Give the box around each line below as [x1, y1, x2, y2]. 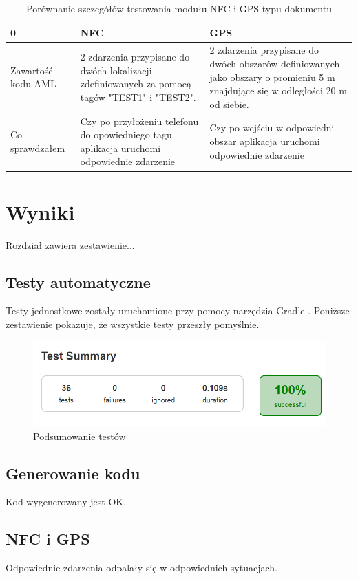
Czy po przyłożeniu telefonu [80, 113, 199, 128]
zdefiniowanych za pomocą [80, 76, 192, 91]
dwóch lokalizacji [80, 63, 152, 77]
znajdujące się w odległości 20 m [209, 83, 347, 98]
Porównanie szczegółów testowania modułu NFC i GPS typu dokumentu [26, 1, 332, 15]
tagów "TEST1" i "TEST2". [80, 90, 196, 105]
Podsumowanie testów [33, 428, 126, 443]
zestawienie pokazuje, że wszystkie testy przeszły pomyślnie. [6, 317, 260, 331]
